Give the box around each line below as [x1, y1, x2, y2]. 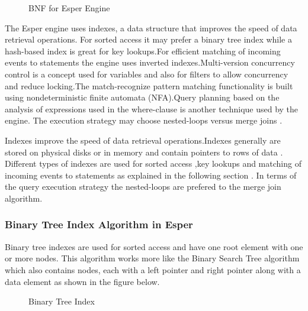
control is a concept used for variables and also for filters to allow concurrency [5, 67, 288, 80]
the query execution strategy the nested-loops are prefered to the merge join [5, 180, 281, 193]
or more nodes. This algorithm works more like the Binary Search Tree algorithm [5, 252, 300, 264]
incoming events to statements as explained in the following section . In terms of [5, 169, 297, 181]
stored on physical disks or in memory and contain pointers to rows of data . [5, 145, 283, 158]
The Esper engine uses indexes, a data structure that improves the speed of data [5, 21, 297, 34]
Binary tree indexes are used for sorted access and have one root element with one [5, 240, 303, 252]
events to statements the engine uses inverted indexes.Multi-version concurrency [5, 56, 295, 69]
